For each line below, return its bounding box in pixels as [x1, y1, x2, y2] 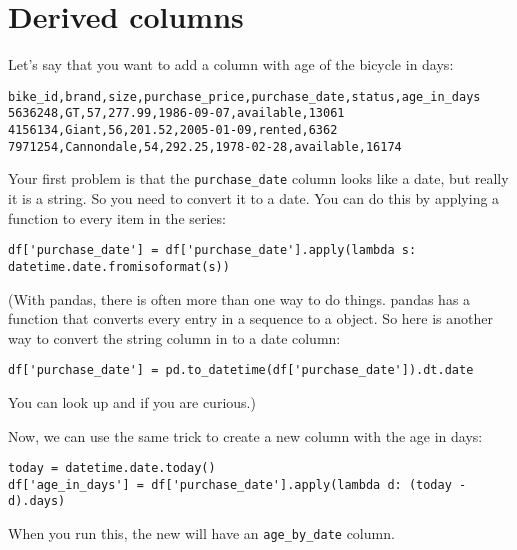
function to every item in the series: [8, 207, 226, 228]
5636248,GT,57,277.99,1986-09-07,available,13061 [8, 106, 345, 121]
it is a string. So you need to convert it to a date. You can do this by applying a [8, 188, 500, 208]
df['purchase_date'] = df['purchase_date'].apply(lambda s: [8, 243, 417, 258]
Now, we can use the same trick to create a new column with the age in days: [8, 425, 483, 446]
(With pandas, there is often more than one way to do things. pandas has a [8, 288, 471, 309]
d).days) [8, 494, 66, 509]
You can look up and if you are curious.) [8, 391, 256, 412]
